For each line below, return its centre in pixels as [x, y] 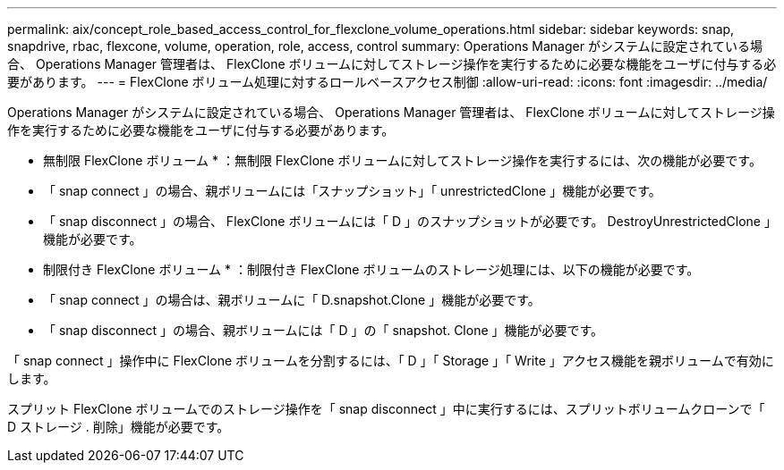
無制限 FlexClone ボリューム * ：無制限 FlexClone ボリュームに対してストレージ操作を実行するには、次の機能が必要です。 [402, 160]
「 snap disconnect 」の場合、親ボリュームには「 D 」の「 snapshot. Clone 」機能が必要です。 [324, 330]
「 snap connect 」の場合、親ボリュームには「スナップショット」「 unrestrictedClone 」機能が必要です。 [352, 191]
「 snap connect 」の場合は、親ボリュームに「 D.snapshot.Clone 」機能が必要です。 [292, 300]
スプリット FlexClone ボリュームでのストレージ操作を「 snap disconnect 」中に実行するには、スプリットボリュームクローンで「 [386, 409]
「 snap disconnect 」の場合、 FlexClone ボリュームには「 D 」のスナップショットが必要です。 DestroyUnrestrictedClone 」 [410, 221]
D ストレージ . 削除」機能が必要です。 [119, 427]
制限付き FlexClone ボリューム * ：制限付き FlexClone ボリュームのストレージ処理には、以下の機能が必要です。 [371, 269]
